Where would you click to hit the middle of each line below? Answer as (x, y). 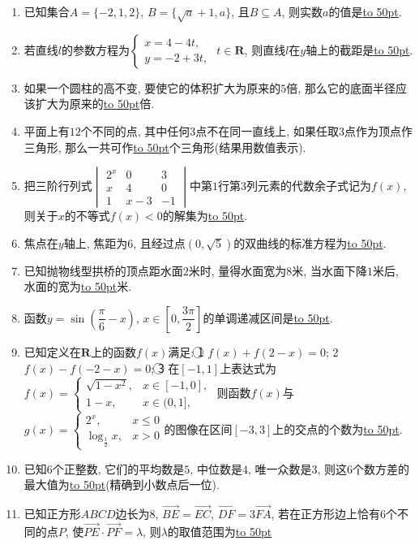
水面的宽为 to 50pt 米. (78, 286)
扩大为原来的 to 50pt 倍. (95, 104)
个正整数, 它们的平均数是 (118, 468)
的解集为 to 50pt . (205, 216)
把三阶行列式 (58, 186)
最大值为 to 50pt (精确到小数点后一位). (122, 484)
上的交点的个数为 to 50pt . (338, 429)
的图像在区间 (198, 429)
